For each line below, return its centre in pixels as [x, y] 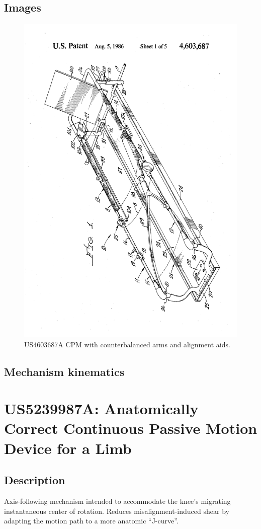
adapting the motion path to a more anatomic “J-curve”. [91, 521]
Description [35, 480]
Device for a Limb [68, 448]
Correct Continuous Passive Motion [131, 428]
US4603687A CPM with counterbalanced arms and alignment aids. [127, 344]
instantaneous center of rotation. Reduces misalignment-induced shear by [117, 511]
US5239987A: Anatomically [101, 408]
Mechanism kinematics [64, 371]
